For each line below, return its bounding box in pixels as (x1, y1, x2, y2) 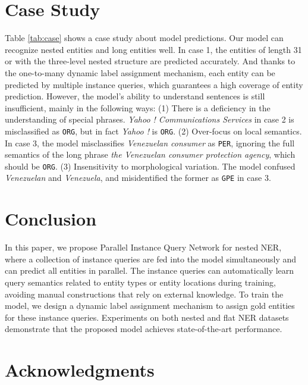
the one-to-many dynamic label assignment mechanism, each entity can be (5, 66, 275, 79)
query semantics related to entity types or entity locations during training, (5, 276, 276, 288)
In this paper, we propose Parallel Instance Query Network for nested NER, (5, 241, 282, 253)
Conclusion (5, 206, 97, 231)
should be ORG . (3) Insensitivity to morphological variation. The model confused (5, 159, 296, 172)
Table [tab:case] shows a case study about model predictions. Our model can (5, 32, 284, 44)
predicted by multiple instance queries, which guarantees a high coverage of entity (5, 78, 303, 90)
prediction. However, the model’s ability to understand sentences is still (5, 90, 265, 102)
